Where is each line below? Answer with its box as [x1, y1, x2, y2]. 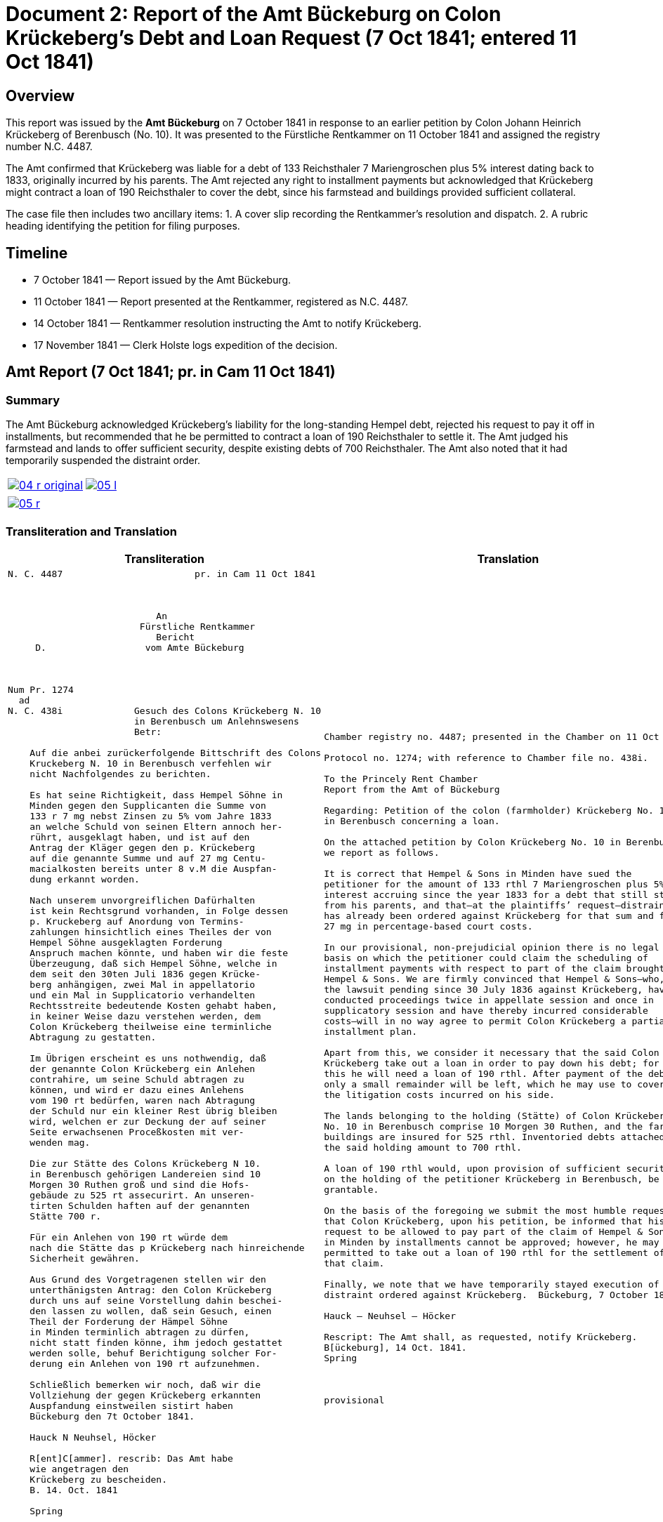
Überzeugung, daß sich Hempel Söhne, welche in [29, 958, 277, 969]
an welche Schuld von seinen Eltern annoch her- [29, 821, 283, 832]
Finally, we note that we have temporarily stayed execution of [324, 1279, 659, 1290]
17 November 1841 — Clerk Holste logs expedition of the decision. [34, 339, 338, 352]
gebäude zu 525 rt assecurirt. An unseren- [29, 1189, 256, 1200]
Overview [6, 86, 75, 105]
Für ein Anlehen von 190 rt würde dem [29, 1231, 228, 1243]
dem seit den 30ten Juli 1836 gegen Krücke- [29, 968, 261, 979]
